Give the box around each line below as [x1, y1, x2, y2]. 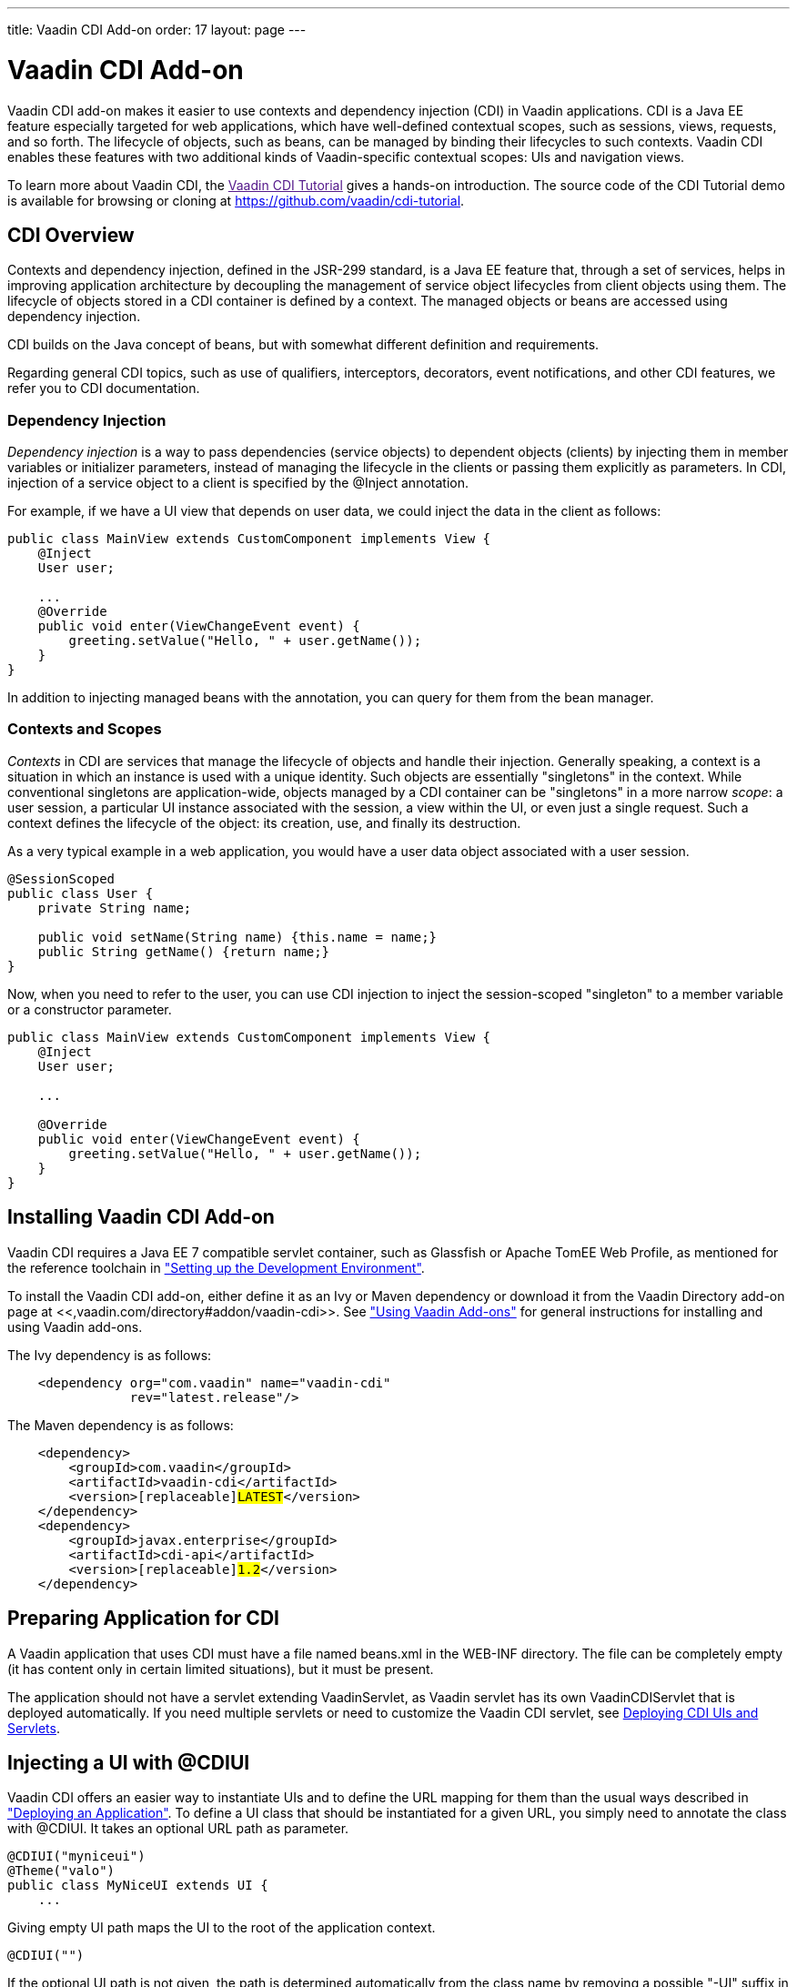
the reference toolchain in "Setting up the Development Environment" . [7, 1259, 425, 1276]
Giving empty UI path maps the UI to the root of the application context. [7, 1920, 436, 1936]
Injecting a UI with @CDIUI [7, 1750, 250, 1774]
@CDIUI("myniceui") [7, 1849, 146, 1864]
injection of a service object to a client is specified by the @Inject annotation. [7, 475, 469, 491]
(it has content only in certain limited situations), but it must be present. [7, 1660, 434, 1677]
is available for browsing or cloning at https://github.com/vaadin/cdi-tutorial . [7, 192, 465, 208]
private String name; [37, 900, 192, 915]
